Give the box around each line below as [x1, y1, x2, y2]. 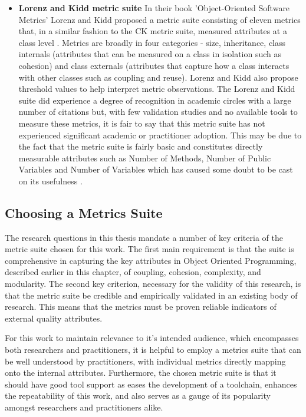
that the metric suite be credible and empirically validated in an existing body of [5, 289, 298, 301]
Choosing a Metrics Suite [5, 203, 163, 221]
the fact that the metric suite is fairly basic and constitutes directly [18, 140, 263, 153]
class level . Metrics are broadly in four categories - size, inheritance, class [18, 36, 286, 48]
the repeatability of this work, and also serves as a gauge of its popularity [5, 389, 271, 402]
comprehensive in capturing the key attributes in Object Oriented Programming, [5, 254, 297, 266]
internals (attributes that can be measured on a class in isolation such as [18, 48, 282, 60]
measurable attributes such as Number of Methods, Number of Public [18, 151, 271, 164]
